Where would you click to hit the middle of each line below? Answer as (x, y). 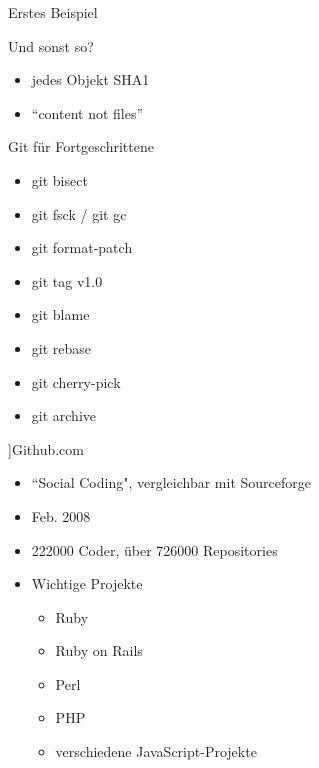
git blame (60, 314)
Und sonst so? (51, 45)
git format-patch (82, 247)
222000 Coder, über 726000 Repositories (154, 549)
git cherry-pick (76, 381)
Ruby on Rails (99, 650)
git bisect (59, 179)
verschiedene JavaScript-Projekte (156, 751)
